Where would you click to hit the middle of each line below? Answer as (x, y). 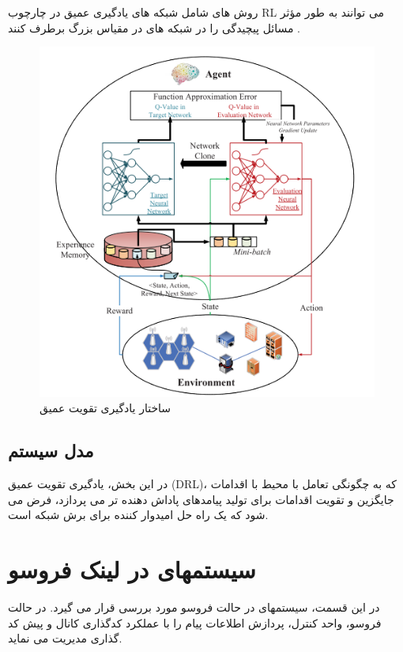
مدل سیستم (51, 451)
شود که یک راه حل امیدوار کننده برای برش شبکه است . (138, 515)
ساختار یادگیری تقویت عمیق (105, 408)
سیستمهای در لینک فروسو (132, 569)
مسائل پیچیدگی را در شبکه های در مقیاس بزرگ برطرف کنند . (154, 27)
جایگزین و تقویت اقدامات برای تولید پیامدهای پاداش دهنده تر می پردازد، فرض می (201, 499)
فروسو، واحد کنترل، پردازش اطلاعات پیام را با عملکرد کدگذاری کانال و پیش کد (195, 622)
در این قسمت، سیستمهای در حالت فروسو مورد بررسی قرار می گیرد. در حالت (194, 607)
